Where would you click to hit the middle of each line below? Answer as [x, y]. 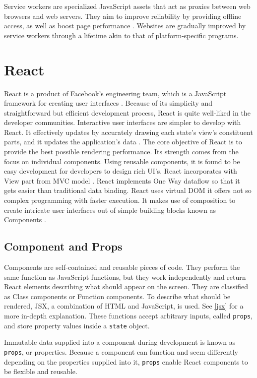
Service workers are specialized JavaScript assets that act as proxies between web [127, 6]
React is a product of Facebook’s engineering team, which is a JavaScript [115, 93]
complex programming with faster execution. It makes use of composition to [120, 200]
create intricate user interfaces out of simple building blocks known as [110, 210]
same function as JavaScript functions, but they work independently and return [125, 277]
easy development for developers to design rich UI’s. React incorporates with [121, 171]
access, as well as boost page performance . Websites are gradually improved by [125, 26]
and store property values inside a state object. [77, 325]
